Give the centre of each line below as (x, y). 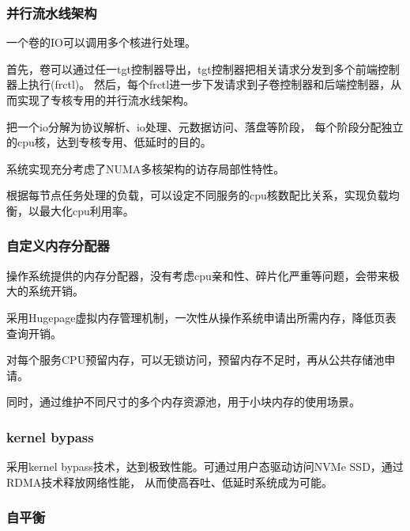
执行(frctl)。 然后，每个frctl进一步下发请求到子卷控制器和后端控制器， (209, 84)
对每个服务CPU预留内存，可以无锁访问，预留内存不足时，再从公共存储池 (196, 360)
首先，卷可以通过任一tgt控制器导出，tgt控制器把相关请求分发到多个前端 (192, 68)
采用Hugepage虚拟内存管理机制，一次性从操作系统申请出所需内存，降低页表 (201, 317)
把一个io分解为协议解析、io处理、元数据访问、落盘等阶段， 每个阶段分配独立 (205, 126)
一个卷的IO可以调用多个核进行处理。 (101, 42)
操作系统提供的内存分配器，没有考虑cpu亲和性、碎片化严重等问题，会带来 (197, 275)
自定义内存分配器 (58, 246)
